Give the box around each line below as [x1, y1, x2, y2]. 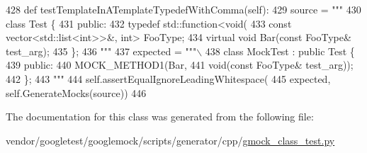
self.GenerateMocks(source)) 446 [6, 85, 147, 100]
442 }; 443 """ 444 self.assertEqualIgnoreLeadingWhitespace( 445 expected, [6, 71, 331, 86]
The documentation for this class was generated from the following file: [6, 109, 314, 124]
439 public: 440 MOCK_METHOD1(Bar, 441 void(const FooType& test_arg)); [6, 57, 354, 72]
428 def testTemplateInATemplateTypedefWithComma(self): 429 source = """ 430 [6, 2, 361, 16]
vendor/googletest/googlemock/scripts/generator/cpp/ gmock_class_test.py [6, 132, 335, 147]
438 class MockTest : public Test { [205, 43, 355, 58]
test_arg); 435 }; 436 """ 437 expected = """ [6, 43, 197, 58]
